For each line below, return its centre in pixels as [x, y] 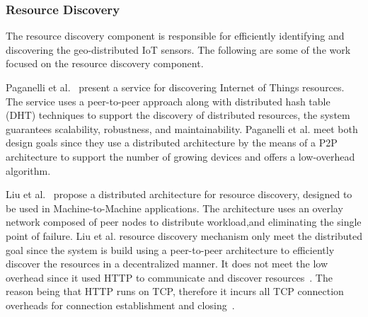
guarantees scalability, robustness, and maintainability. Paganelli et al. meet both [182, 128]
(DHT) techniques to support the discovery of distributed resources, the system [178, 115]
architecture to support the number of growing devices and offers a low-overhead [180, 156]
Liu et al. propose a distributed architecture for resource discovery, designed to [179, 194]
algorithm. [28, 170]
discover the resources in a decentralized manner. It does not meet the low [167, 264]
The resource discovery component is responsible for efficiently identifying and [175, 36]
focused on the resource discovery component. [105, 63]
